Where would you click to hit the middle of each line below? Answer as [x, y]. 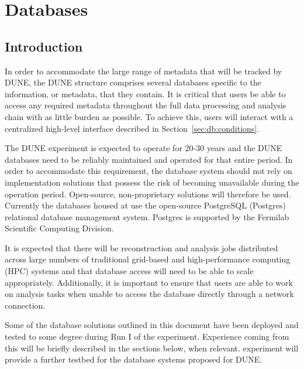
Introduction [44, 46]
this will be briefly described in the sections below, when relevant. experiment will [152, 348]
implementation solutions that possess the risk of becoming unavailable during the [152, 182]
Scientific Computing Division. [59, 228]
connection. [25, 305]
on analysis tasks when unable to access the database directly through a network [149, 294]
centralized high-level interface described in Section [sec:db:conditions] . [132, 128]
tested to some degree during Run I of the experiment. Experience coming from [147, 336]
